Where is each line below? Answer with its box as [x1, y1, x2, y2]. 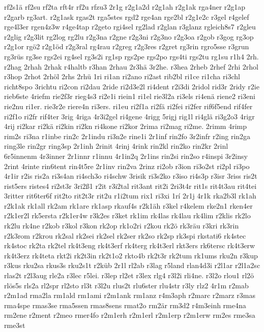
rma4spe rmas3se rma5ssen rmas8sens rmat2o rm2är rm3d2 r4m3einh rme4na [4, 300, 246, 310]
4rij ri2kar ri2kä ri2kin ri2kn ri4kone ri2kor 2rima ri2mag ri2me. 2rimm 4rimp [4, 121, 247, 131]
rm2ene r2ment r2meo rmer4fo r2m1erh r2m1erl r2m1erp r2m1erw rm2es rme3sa [4, 310, 255, 320]
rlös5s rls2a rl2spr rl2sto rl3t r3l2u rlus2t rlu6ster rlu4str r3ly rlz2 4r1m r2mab [4, 280, 249, 290]
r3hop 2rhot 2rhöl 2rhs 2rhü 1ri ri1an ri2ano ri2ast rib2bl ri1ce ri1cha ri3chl [4, 71, 240, 82]
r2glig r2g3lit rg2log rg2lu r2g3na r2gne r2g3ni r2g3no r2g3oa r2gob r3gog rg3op [4, 31, 254, 42]
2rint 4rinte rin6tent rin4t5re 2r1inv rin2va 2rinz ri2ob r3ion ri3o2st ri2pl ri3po [4, 160, 250, 171]
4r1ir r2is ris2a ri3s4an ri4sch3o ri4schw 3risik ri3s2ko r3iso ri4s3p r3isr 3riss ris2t [4, 171, 257, 181]
